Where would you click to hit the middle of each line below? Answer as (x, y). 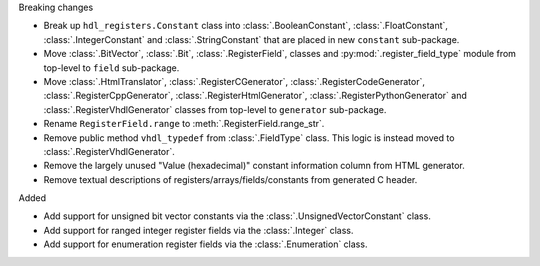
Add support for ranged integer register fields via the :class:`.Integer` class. (198, 230)
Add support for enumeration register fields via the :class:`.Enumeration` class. (205, 244)
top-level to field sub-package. (111, 67)
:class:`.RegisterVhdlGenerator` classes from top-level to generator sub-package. (215, 109)
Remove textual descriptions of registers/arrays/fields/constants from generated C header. (230, 179)
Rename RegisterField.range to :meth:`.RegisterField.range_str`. (184, 124)
